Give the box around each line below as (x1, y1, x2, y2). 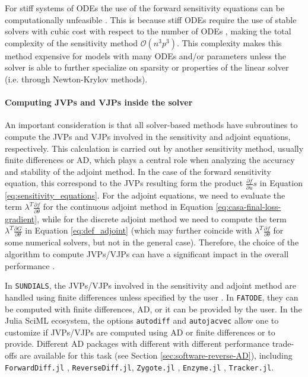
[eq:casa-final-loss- (215, 200, 281, 213)
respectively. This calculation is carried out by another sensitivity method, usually (5, 142, 304, 154)
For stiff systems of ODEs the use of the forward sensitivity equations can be (5, 2, 285, 14)
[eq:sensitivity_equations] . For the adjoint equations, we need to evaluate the (5, 188, 285, 201)
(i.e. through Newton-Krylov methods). (5, 72, 148, 85)
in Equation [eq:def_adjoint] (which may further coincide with (25, 224, 252, 237)
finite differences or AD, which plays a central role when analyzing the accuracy (5, 154, 295, 166)
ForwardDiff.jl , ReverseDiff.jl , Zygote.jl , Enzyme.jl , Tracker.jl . (5, 360, 274, 373)
